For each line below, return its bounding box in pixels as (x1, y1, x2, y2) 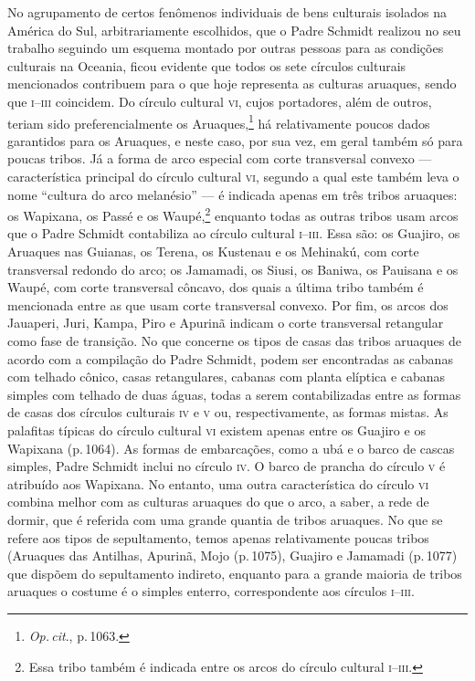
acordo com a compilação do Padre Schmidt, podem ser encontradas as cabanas (7, 349, 453, 368)
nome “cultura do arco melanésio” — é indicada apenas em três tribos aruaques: (7, 184, 458, 204)
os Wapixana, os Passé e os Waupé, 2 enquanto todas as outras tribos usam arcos (7, 204, 459, 225)
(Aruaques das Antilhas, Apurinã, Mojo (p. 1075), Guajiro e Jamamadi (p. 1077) (7, 546, 458, 565)
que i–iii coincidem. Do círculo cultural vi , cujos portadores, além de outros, (7, 91, 432, 110)
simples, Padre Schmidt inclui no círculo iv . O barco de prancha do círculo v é (7, 456, 446, 476)
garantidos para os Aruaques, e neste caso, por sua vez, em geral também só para (7, 131, 463, 150)
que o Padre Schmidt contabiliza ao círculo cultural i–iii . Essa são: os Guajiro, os (7, 224, 460, 243)
